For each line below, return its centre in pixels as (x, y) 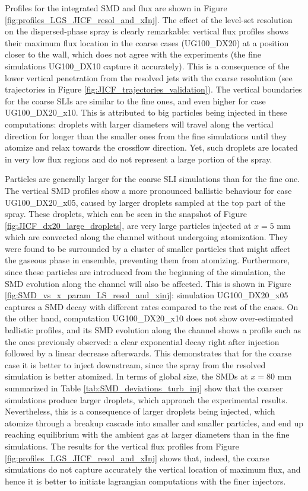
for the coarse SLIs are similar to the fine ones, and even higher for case (135, 101)
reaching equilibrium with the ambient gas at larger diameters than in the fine (147, 434)
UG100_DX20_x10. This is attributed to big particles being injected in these (146, 112)
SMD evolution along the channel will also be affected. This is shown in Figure (148, 283)
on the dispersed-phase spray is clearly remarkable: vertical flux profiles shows (147, 31)
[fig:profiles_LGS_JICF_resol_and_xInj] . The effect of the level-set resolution (149, 19)
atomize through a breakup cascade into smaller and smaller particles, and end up (154, 423)
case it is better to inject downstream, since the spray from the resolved (135, 364)
